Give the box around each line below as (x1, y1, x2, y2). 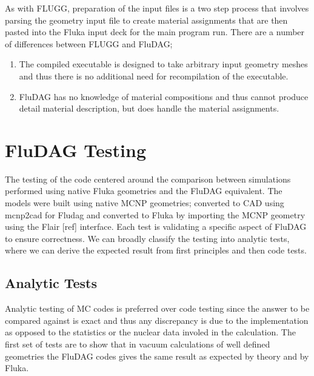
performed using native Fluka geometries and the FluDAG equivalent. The (5, 184, 282, 197)
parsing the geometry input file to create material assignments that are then (5, 13, 288, 26)
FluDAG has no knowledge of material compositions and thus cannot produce (19, 90, 309, 102)
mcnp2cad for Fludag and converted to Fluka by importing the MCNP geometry (5, 208, 306, 221)
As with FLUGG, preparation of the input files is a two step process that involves (5, 2, 309, 14)
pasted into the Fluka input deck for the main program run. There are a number (5, 25, 305, 38)
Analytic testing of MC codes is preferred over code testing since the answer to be (5, 302, 310, 315)
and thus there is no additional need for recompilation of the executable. (19, 69, 289, 82)
